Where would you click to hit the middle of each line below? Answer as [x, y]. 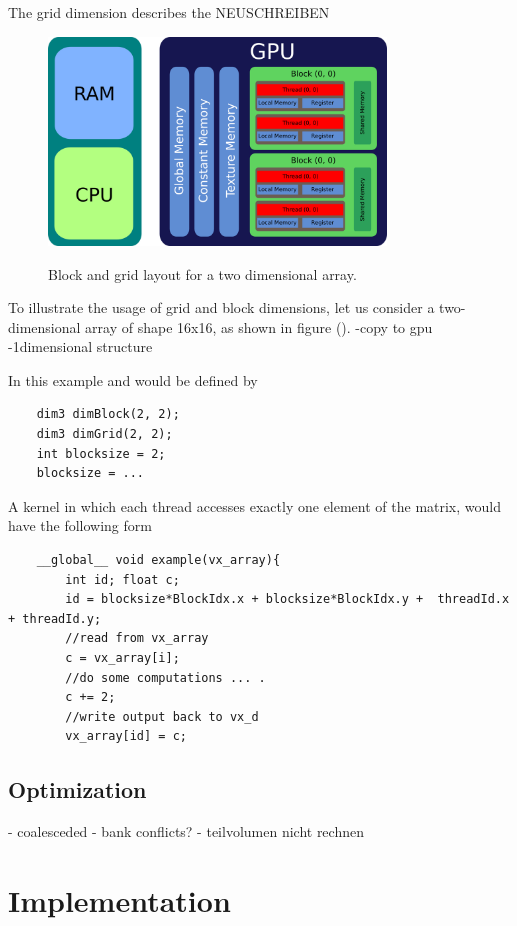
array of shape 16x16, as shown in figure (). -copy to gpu [259, 326]
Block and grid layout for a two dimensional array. [202, 273]
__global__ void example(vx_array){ [158, 560]
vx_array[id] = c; [126, 736]
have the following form [80, 525]
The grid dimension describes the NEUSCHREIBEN [169, 12]
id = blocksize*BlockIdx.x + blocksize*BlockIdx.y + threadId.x [287, 599]
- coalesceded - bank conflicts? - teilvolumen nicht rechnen [186, 831]
